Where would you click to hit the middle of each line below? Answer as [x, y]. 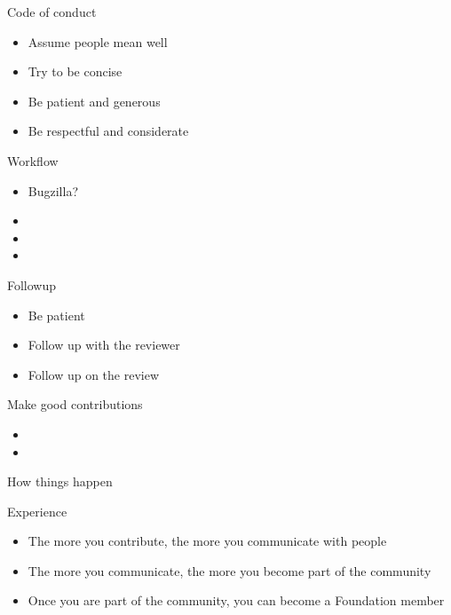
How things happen [60, 481]
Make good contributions [75, 404]
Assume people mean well [98, 41]
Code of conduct [52, 12]
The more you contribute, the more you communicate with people [207, 541]
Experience [37, 511]
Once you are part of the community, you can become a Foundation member [236, 600]
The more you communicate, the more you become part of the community [229, 570]
